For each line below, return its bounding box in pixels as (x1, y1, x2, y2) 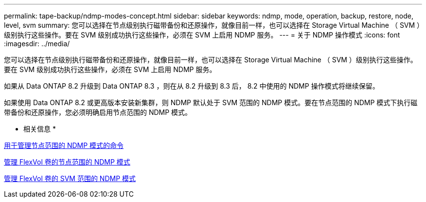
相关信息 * (23, 125, 56, 133)
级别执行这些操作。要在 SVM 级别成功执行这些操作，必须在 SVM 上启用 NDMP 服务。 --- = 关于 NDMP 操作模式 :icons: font (4, 31, 400, 39)
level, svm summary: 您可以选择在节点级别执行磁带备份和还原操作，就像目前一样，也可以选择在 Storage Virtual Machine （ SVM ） (4, 21, 421, 29)
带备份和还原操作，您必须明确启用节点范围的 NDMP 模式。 (4, 108, 192, 116)
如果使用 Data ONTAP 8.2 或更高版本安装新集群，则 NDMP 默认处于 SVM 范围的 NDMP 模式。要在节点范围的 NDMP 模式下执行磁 (4, 98, 418, 107)
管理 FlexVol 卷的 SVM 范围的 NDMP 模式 (4, 174, 136, 183)
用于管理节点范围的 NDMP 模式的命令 (4, 141, 124, 149)
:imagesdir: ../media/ (4, 39, 70, 48)
